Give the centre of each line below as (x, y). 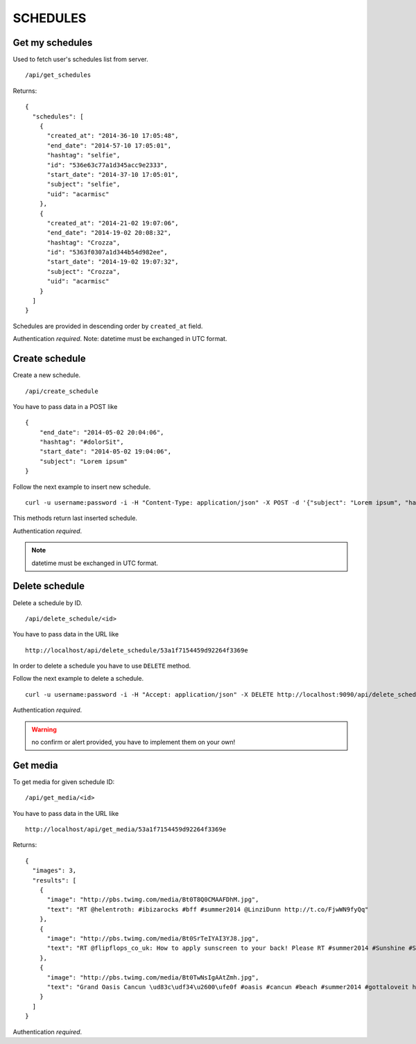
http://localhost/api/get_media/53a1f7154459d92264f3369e (126, 829)
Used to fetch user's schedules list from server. (80, 60)
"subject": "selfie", (84, 184)
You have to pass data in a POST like (65, 406)
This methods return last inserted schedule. (75, 518)
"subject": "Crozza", (84, 271)
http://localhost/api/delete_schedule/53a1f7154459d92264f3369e (137, 650)
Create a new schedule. (47, 375)
